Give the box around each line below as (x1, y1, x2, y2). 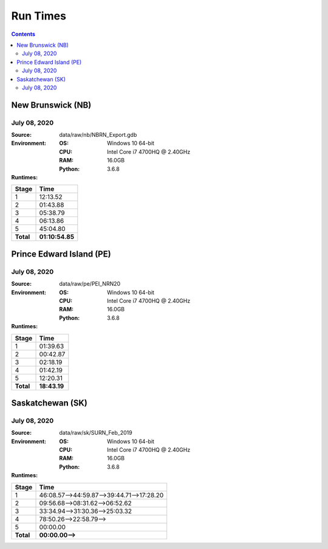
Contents (11, 30, 36, 38)
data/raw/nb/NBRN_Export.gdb (59, 131, 137, 139)
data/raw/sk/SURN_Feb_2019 (59, 429, 133, 437)
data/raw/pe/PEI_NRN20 (59, 280, 121, 288)
